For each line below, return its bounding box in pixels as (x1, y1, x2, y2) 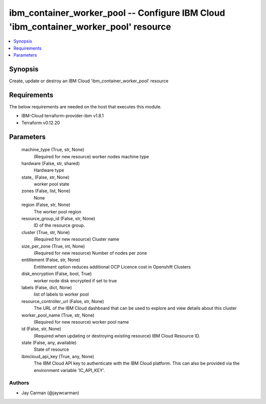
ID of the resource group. (33, 222, 85, 229)
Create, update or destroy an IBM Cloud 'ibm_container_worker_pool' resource (9, 78, 169, 84)
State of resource (33, 346, 69, 352)
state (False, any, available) (21, 340, 77, 346)
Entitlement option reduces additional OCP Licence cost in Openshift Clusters (33, 264, 191, 269)
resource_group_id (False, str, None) (21, 216, 96, 222)
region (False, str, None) (21, 202, 71, 208)
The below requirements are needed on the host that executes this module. (9, 103, 162, 109)
